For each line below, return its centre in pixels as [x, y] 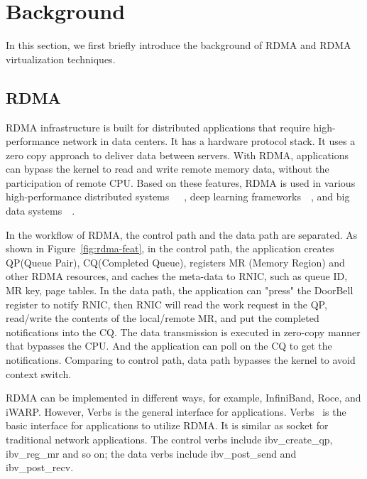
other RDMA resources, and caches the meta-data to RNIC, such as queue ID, [177, 276]
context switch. [39, 373]
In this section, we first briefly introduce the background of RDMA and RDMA [179, 45]
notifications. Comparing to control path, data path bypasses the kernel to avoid [181, 360]
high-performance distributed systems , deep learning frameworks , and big [178, 197]
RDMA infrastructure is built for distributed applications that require [158, 127]
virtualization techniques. [61, 59]
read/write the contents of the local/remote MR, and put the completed [163, 318]
